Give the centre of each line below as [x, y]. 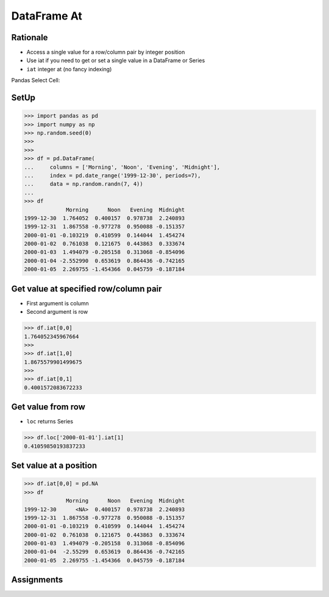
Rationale [30, 37]
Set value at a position [54, 466]
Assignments [37, 580]
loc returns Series [50, 422]
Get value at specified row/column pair [87, 288]
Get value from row [48, 407]
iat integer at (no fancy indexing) [69, 69]
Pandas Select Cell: [36, 80]
